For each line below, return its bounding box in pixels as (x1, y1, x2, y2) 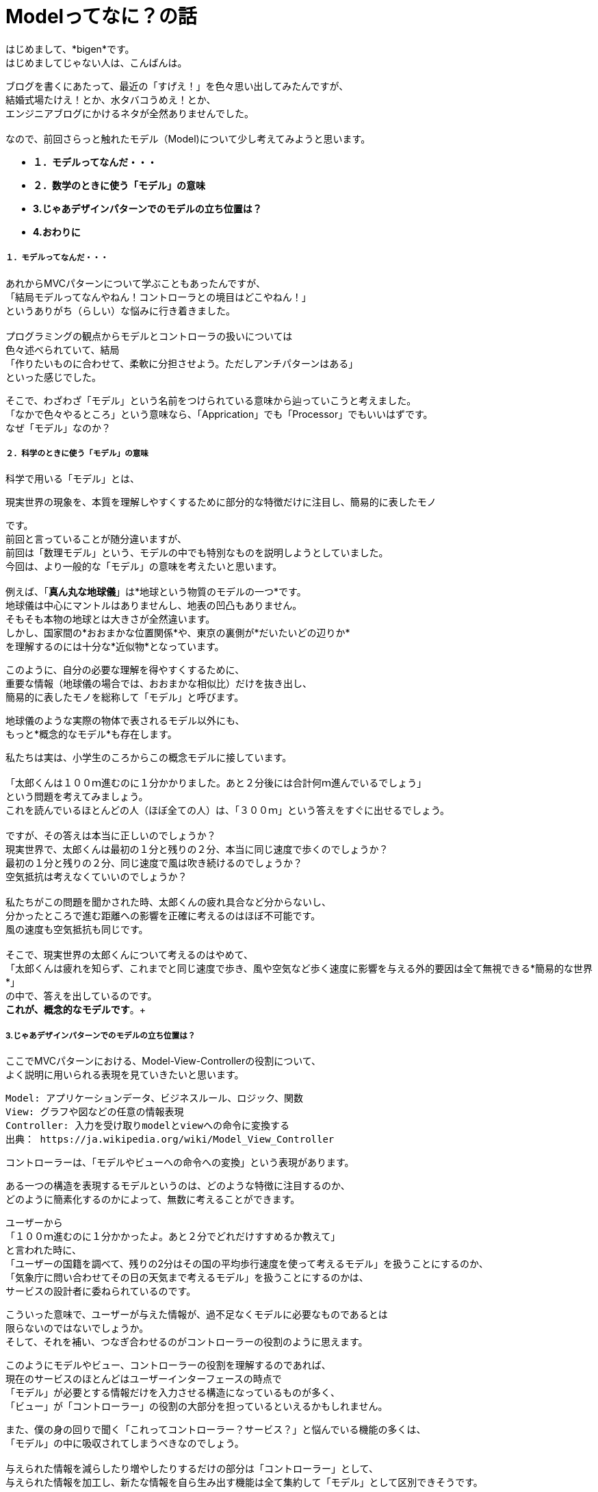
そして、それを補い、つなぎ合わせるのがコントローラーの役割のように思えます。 (5, 1336, 368, 1348)
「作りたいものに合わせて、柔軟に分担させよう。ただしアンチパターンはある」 (5, 357, 359, 369)
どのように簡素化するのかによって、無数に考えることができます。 (5, 1193, 300, 1206)
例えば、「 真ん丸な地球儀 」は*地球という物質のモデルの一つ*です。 (5, 586, 307, 598)
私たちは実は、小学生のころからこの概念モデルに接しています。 (5, 751, 292, 764)
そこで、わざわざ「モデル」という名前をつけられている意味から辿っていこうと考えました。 (5, 394, 417, 406)
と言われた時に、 (5, 1244, 81, 1256)
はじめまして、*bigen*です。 (5, 42, 135, 55)
